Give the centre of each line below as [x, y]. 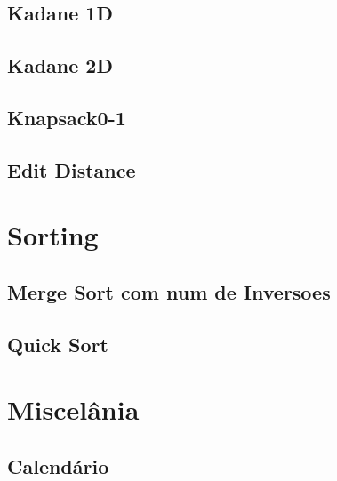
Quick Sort [58, 344]
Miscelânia [73, 409]
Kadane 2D [60, 65]
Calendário [58, 465]
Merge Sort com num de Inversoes [169, 291]
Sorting [53, 235]
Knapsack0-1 [67, 117]
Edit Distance [72, 169]
